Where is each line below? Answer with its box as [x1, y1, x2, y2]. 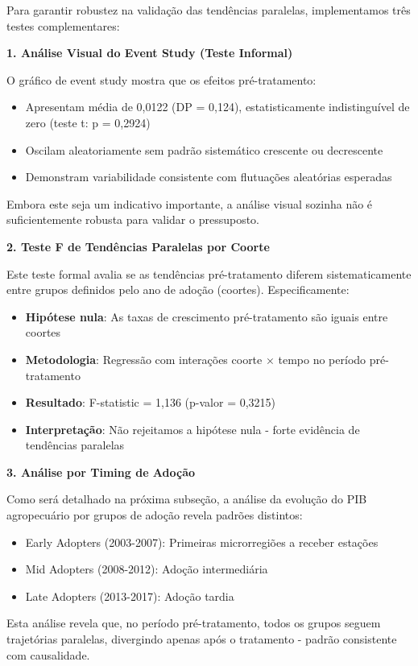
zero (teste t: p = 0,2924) [25, 114, 151, 130]
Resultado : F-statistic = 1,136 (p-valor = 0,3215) [25, 394, 276, 411]
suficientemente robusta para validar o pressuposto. [6, 211, 259, 228]
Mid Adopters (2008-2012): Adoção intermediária [25, 561, 268, 577]
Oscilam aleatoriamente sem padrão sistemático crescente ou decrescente [25, 141, 383, 158]
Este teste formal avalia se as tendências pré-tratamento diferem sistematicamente [6, 265, 412, 282]
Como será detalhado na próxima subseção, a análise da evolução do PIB [6, 490, 367, 507]
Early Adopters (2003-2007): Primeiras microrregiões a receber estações [25, 533, 379, 550]
